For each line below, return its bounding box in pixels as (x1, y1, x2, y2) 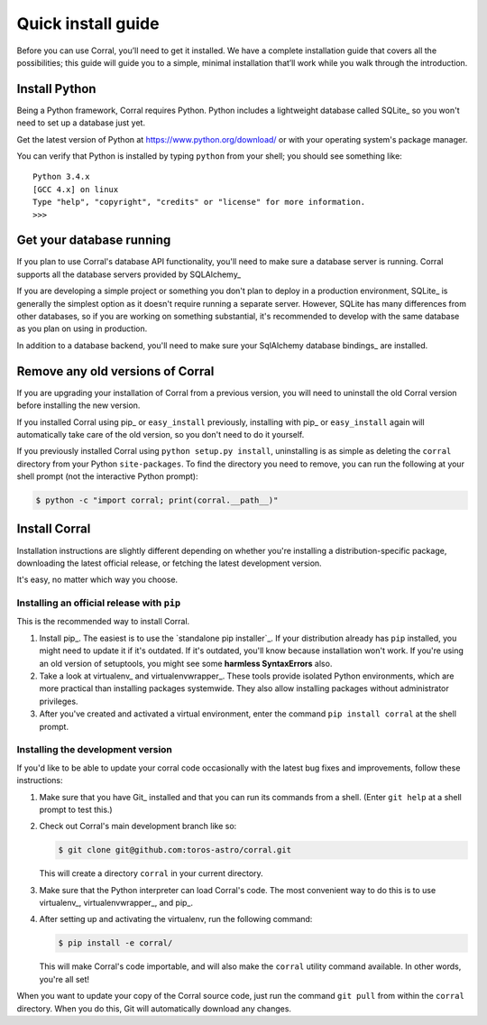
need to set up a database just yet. (16, 117, 146, 128)
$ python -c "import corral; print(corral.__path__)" (35, 495, 279, 505)
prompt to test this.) (39, 804, 113, 815)
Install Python (16, 81, 96, 97)
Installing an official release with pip (16, 596, 181, 609)
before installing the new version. (16, 400, 141, 411)
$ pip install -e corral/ (58, 938, 173, 948)
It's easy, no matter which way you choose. (16, 574, 179, 586)
